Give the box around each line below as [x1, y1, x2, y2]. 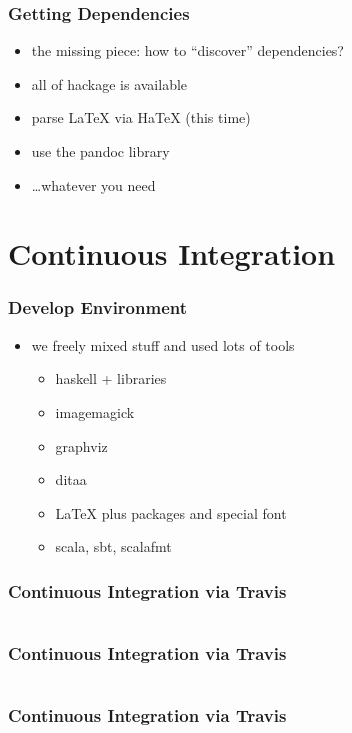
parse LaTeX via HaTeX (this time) [31, 107, 251, 128]
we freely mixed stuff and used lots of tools [31, 334, 295, 355]
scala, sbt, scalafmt [55, 536, 172, 557]
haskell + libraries [55, 368, 167, 389]
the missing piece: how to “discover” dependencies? [31, 40, 344, 61]
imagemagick [55, 401, 135, 422]
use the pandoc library [31, 141, 170, 161]
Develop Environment [8, 295, 188, 320]
